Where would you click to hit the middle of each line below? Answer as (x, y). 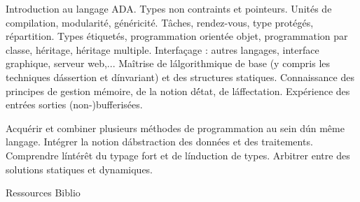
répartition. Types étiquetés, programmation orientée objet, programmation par (177, 36)
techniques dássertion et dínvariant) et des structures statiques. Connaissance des (180, 77)
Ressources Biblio (43, 193)
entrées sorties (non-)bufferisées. (74, 104)
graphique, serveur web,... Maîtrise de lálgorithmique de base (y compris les (168, 63)
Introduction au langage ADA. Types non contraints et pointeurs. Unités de (169, 8)
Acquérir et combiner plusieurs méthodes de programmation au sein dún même (175, 128)
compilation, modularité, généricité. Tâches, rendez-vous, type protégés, (160, 22)
